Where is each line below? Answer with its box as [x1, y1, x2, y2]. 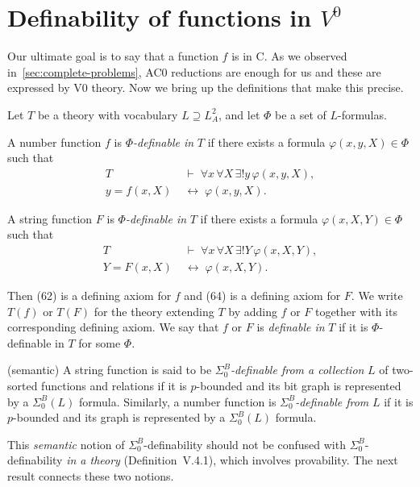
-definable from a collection [230, 361, 364, 378]
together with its [314, 302, 397, 319]
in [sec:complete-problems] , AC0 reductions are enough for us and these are [7, 63, 381, 80]
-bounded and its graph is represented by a [13, 409, 226, 426]
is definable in [256, 318, 325, 335]
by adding [228, 302, 277, 319]
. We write [351, 287, 403, 303]
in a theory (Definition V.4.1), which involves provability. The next [66, 452, 398, 468]
